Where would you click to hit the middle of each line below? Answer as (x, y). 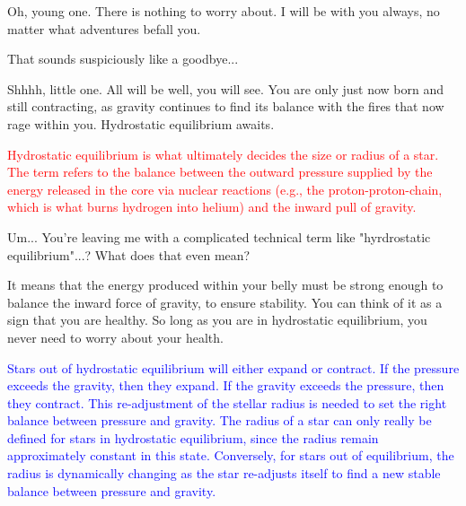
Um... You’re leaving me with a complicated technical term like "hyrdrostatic (219, 236)
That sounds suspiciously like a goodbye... (123, 59)
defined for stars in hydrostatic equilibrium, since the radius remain (193, 437)
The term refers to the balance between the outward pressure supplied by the (220, 172)
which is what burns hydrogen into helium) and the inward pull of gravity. (212, 207)
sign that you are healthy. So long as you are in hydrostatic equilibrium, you (217, 320)
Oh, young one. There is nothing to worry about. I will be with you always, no (224, 11)
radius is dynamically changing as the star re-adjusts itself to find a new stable (224, 473)
